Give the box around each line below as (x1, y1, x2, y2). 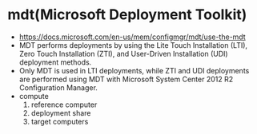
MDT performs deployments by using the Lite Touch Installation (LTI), (18, 40, 248, 49)
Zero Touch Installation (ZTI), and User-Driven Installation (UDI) (18, 49, 229, 58)
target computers (30, 116, 89, 126)
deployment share (30, 108, 91, 117)
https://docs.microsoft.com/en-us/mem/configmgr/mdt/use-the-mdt (18, 32, 246, 41)
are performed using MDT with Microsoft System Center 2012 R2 (18, 74, 234, 84)
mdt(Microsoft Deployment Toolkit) (7, 6, 247, 24)
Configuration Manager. (18, 82, 98, 93)
